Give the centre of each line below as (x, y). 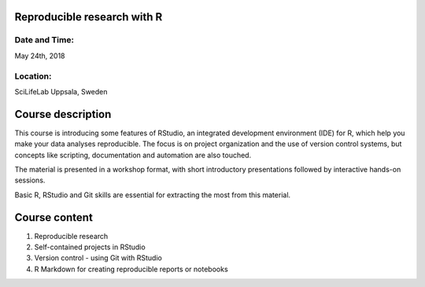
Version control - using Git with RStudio (98, 258)
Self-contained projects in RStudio (90, 247)
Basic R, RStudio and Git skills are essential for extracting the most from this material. (153, 195)
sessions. (30, 180)
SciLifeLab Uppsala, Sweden (61, 91)
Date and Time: (44, 40)
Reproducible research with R (89, 17)
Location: (33, 76)
